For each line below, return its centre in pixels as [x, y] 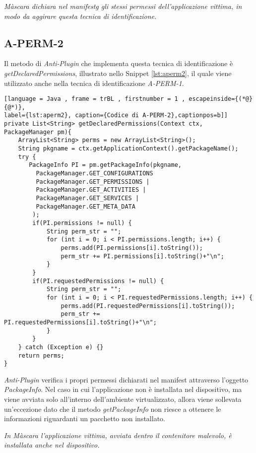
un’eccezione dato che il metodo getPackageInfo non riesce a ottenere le [113, 409]
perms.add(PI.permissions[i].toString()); [132, 248]
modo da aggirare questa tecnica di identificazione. [80, 16]
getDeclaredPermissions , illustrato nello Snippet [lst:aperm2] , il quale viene [118, 73]
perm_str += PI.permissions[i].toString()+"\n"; [142, 256]
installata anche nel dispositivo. [52, 445]
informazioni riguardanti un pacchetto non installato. [85, 418]
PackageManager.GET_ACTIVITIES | [91, 190]
